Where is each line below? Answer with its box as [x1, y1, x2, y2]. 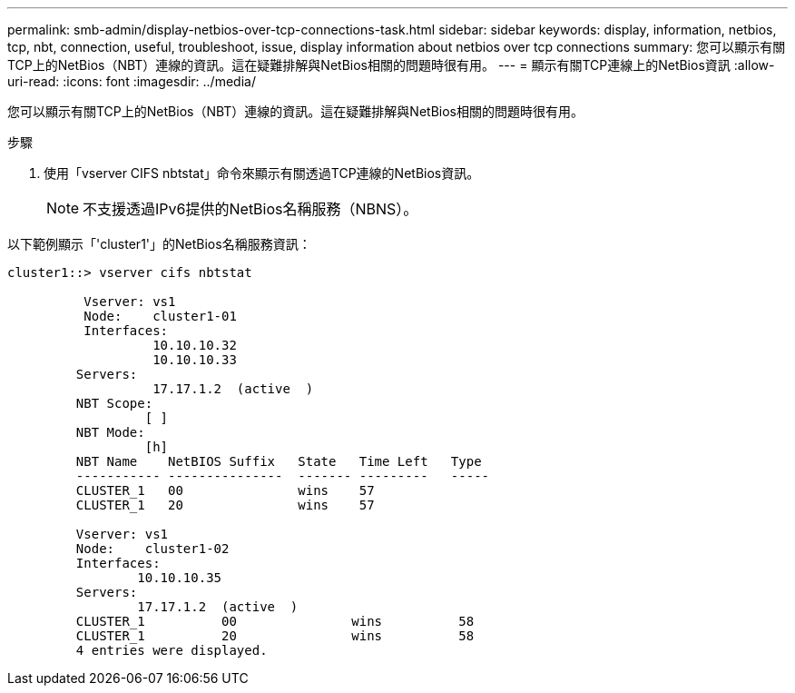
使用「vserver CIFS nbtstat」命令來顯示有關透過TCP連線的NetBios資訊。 [44, 165, 480, 181]
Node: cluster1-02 [75, 541, 230, 556]
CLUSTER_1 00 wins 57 [75, 483, 375, 498]
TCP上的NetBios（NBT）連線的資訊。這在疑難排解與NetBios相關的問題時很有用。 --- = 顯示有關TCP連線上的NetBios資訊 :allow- [7, 57, 775, 73]
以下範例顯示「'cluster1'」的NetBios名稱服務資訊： [7, 236, 311, 252]
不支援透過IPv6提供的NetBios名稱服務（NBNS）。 [83, 200, 418, 218]
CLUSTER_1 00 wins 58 [75, 614, 475, 629]
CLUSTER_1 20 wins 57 [75, 498, 375, 512]
